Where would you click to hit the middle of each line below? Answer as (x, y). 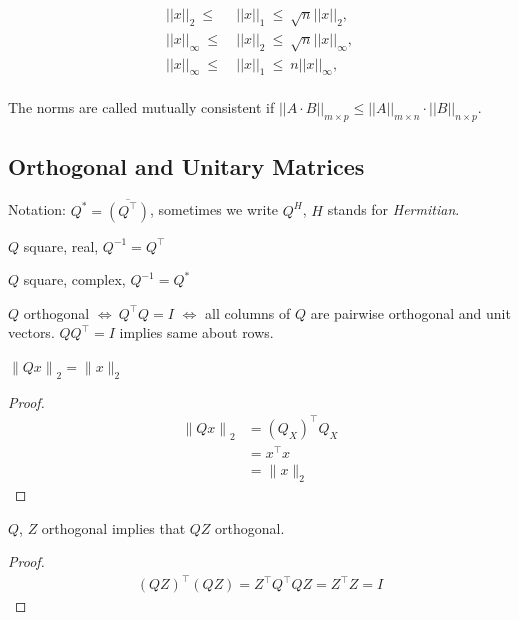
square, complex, (74, 279)
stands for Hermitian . (393, 209)
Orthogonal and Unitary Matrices (186, 165)
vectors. (31, 332)
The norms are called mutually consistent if (141, 107)
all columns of (248, 312)
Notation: (37, 209)
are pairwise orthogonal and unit (410, 312)
